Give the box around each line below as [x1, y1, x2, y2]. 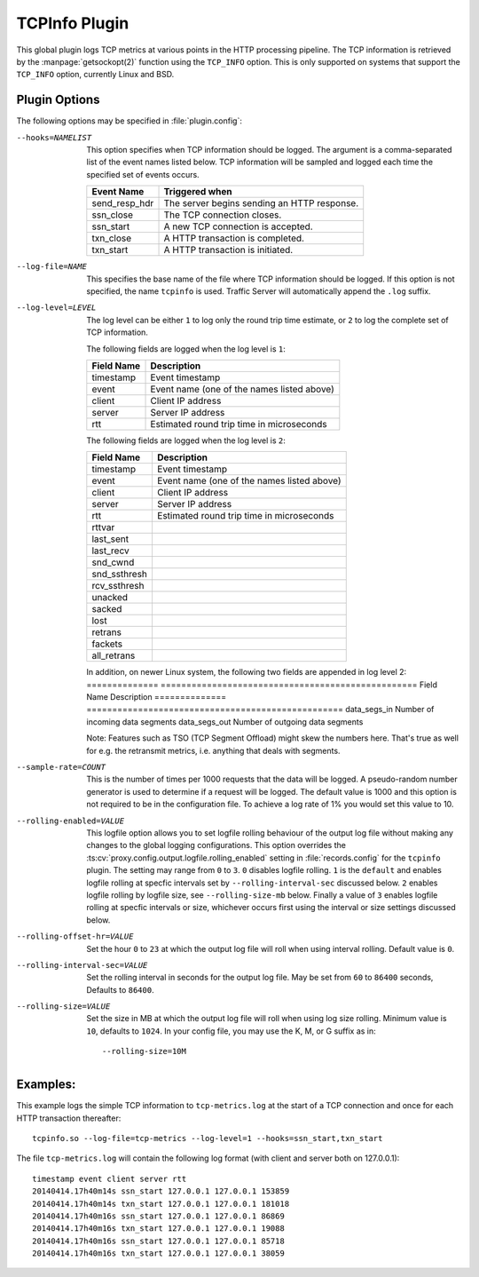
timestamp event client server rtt [32, 1173, 187, 1184]
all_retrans [91, 649, 136, 662]
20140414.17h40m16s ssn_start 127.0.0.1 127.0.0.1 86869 [32, 1210, 286, 1221]
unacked [91, 591, 129, 604]
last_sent [91, 533, 130, 545]
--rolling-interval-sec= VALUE [16, 960, 148, 970]
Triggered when [163, 186, 232, 198]
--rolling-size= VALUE [16, 1002, 111, 1011]
